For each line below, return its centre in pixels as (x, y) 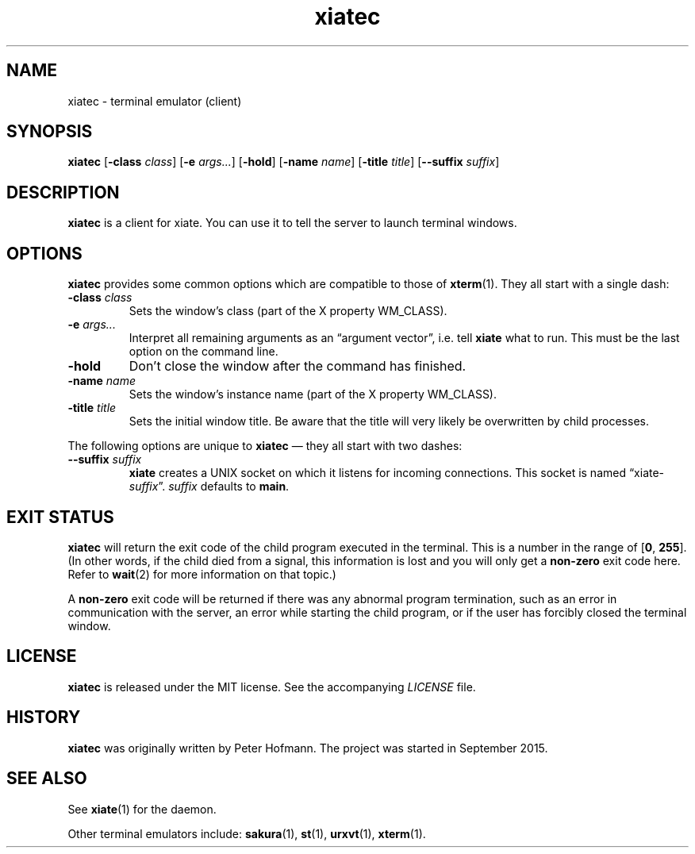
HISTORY (44, 717)
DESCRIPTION (63, 192)
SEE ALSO (47, 779)
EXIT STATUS (60, 517)
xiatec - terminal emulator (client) (155, 101)
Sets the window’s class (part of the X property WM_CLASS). (288, 311)
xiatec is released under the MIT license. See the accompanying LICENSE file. (272, 687)
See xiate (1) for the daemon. (142, 809)
